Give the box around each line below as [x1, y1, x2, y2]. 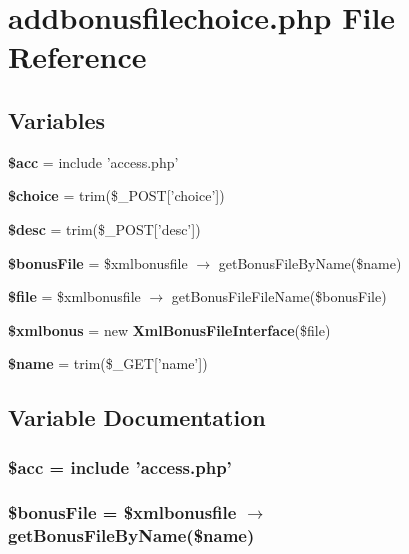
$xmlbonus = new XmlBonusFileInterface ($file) [8, 319, 331, 340]
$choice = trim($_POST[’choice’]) [8, 185, 225, 206]
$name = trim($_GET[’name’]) [8, 353, 208, 374]
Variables [8, 104, 106, 135]
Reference [8, 36, 147, 77]
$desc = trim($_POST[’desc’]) [8, 218, 201, 239]
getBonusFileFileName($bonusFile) [171, 286, 387, 307]
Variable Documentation [8, 402, 266, 433]
